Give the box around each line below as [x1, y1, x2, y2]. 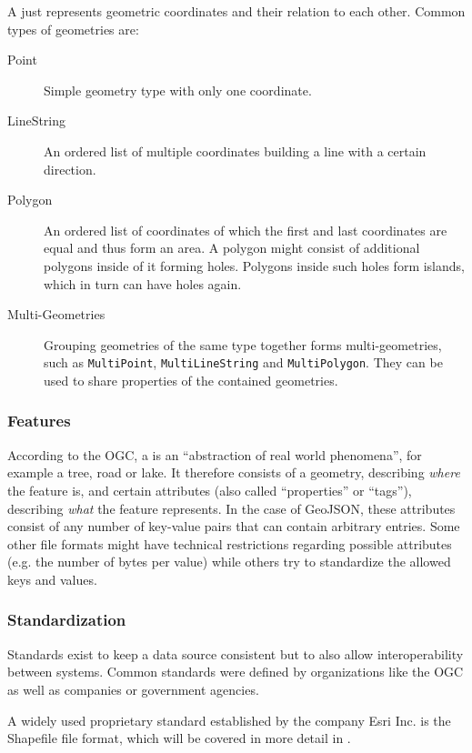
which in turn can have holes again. [44, 274, 242, 293]
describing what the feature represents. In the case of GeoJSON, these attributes [7, 498, 456, 517]
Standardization [7, 608, 126, 631]
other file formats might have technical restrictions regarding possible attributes [7, 534, 452, 553]
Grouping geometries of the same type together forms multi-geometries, [44, 335, 442, 354]
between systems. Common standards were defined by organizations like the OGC [7, 662, 464, 681]
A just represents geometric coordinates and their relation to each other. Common [7, 2, 466, 20]
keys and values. [7, 569, 97, 588]
